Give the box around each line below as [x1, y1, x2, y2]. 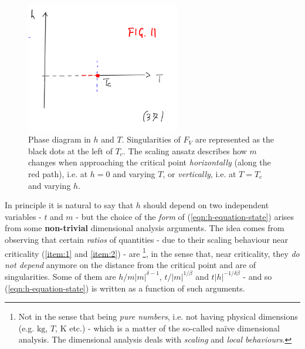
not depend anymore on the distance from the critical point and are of [5, 258, 256, 270]
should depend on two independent [143, 199, 269, 211]
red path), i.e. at [28, 168, 88, 180]
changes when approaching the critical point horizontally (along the [28, 156, 271, 168]
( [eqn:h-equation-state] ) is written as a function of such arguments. [5, 282, 245, 294]
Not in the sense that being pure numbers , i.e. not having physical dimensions [18, 310, 298, 323]
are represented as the [195, 133, 274, 145]
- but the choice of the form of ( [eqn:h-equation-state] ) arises [76, 210, 294, 222]
